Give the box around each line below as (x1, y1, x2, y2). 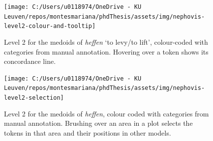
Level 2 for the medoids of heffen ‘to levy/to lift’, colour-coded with (4, 36, 208, 47)
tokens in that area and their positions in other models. (4, 127, 171, 138)
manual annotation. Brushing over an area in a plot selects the (4, 118, 193, 128)
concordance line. (4, 56, 56, 66)
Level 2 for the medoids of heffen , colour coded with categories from (4, 108, 209, 118)
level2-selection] (4, 94, 64, 102)
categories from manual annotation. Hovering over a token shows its (4, 46, 209, 56)
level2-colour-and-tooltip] (4, 23, 96, 30)
